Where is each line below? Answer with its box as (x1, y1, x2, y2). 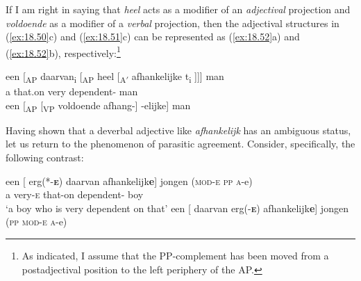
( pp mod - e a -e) (6, 214, 67, 229)
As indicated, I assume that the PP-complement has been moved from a (22, 248, 329, 263)
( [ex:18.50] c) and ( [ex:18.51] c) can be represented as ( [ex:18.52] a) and (6, 29, 300, 44)
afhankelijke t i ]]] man (131, 69, 224, 85)
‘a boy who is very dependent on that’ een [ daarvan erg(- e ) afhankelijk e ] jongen (6, 200, 349, 215)
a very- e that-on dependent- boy (6, 187, 144, 202)
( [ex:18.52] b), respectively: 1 (6, 43, 121, 60)
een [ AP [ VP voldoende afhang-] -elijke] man (6, 97, 191, 114)
